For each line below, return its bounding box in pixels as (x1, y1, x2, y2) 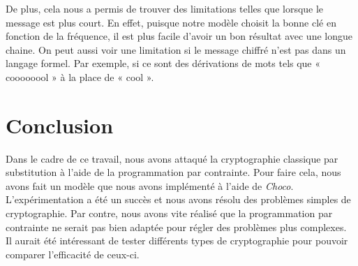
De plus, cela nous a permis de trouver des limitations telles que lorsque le (6, 1, 324, 15)
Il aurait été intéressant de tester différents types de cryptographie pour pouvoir (6, 233, 348, 248)
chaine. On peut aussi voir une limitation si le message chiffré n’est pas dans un (6, 42, 346, 57)
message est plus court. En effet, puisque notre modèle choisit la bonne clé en (6, 15, 336, 29)
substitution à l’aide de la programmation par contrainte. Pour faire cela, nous (6, 165, 341, 179)
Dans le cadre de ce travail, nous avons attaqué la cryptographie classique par (6, 151, 338, 165)
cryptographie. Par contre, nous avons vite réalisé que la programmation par (6, 206, 333, 221)
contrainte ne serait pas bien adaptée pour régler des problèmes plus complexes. (6, 219, 347, 234)
